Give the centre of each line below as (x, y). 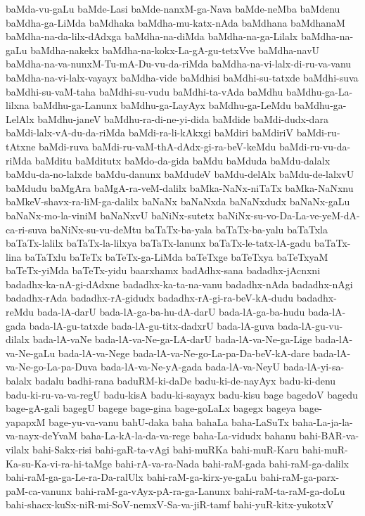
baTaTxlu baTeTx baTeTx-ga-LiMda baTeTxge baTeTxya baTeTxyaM (177, 256)
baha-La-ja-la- (322, 421)
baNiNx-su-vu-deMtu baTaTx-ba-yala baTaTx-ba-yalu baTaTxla (189, 229)
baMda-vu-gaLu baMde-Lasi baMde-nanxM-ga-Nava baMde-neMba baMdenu (173, 8)
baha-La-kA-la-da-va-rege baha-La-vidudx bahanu (188, 436)
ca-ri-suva (26, 229)
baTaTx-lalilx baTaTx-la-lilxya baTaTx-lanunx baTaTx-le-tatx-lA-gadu (159, 243)
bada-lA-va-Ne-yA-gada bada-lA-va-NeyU (190, 367)
